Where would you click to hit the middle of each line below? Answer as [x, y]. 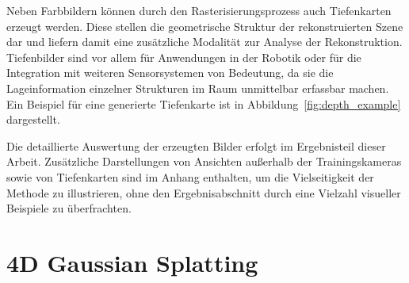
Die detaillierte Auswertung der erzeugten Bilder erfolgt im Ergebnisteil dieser [196, 145]
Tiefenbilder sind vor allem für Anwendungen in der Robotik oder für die [184, 57]
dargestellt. [33, 119]
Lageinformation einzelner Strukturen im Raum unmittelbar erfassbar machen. [198, 88]
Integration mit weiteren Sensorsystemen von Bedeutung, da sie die [170, 73]
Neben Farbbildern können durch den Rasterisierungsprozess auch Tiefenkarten [199, 10]
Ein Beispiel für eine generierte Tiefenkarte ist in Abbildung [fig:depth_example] [204, 103]
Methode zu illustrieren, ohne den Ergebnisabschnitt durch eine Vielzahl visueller [204, 192]
